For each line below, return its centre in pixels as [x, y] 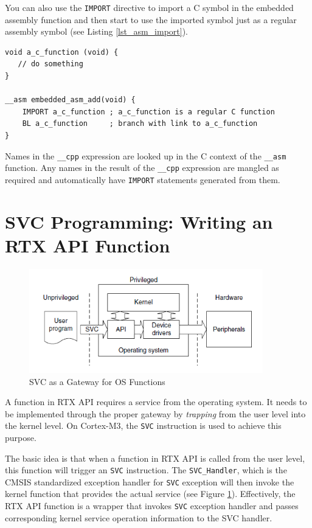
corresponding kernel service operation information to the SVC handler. [139, 517]
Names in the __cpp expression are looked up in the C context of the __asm [146, 155]
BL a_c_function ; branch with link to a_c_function [140, 124]
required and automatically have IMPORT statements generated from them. [143, 179]
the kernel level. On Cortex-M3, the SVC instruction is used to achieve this [143, 426]
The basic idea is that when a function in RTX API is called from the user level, [155, 458]
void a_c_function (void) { [62, 52]
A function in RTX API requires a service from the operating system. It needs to [156, 402]
